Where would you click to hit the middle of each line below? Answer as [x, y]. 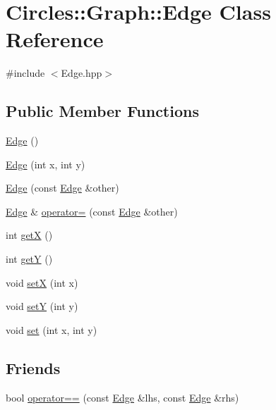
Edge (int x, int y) [46, 164]
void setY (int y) [42, 306]
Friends [33, 367]
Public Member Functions [102, 111]
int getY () [29, 259]
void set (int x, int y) [52, 329]
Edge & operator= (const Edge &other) [92, 211]
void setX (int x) [42, 282]
